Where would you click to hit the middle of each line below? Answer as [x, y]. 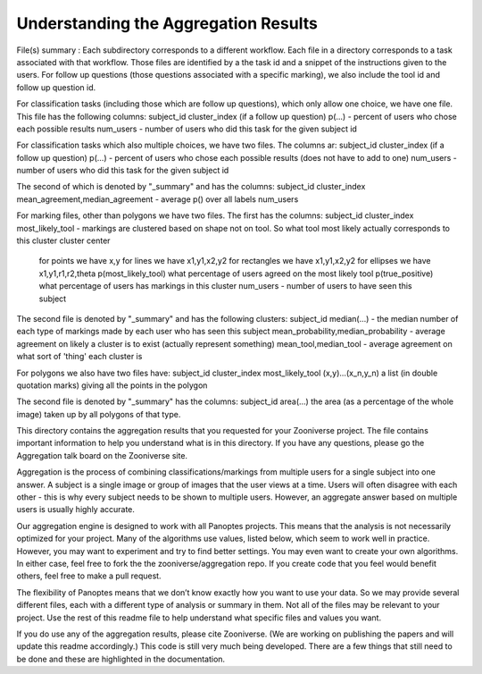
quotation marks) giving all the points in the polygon [112, 385]
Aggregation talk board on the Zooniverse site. [102, 455]
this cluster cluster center [63, 240]
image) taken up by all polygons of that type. [99, 414]
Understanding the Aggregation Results [167, 23]
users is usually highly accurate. [76, 510]
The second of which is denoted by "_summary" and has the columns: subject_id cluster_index [191, 187]
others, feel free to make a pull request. [89, 576]
